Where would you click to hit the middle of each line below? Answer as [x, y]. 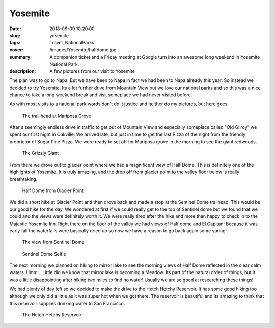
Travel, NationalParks [72, 43]
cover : [17, 50]
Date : [15, 29]
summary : [21, 57]
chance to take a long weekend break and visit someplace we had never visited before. [101, 95]
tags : [15, 43]
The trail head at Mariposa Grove [57, 116]
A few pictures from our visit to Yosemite [92, 71]
